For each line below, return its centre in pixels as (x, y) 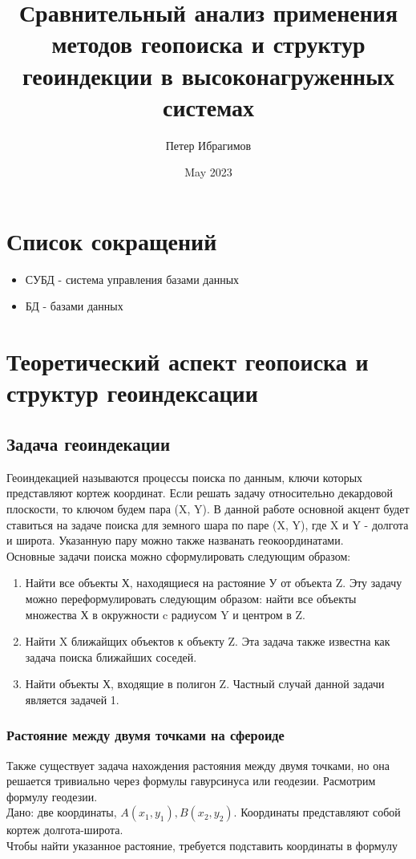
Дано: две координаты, (62, 812)
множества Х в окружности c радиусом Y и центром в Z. (165, 614)
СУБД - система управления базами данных (132, 279)
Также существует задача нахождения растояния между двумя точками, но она (198, 765)
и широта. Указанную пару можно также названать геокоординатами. (175, 540)
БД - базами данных (74, 306)
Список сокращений (112, 240)
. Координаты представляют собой (317, 812)
